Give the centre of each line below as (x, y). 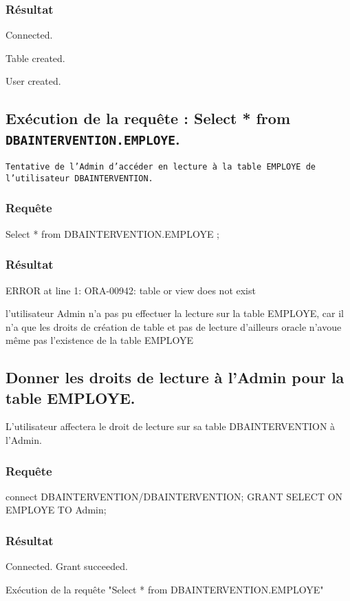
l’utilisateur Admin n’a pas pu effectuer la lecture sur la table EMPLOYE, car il (175, 313)
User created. (33, 81)
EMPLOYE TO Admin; (56, 510)
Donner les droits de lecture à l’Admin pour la (175, 377)
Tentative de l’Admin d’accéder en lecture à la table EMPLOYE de (161, 167)
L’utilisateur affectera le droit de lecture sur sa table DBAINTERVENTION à (171, 426)
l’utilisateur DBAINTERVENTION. (79, 178)
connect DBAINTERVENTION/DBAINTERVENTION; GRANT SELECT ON (174, 496)
